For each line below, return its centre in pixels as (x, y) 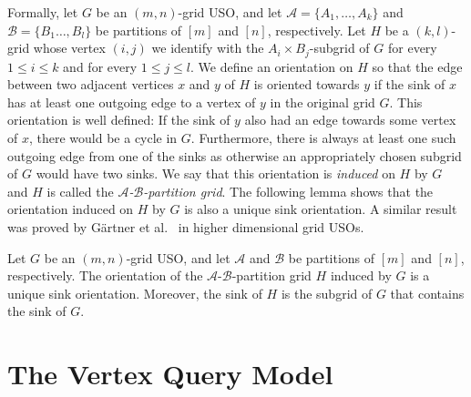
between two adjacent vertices (91, 84)
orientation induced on (71, 209)
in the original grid (323, 102)
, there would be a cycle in (103, 138)
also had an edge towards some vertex (350, 120)
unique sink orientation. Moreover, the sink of (135, 293)
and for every (100, 66)
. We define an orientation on (272, 66)
